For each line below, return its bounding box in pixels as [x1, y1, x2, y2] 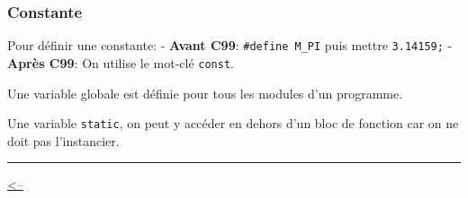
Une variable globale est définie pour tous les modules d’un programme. [7, 83, 403, 102]
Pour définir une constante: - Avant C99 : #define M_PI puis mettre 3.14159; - [7, 36, 453, 55]
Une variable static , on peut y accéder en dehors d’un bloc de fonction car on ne [7, 114, 459, 133]
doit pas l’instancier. [7, 131, 120, 150]
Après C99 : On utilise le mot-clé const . [7, 53, 234, 72]
